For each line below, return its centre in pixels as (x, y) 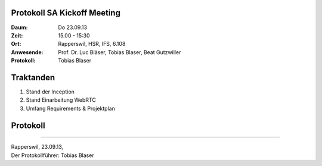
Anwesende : (27, 52)
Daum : (19, 27)
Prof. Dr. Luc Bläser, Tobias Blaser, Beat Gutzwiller (120, 52)
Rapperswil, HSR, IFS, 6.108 (92, 44)
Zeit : (17, 35)
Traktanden (33, 77)
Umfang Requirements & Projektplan (71, 108)
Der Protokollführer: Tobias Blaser (53, 155)
